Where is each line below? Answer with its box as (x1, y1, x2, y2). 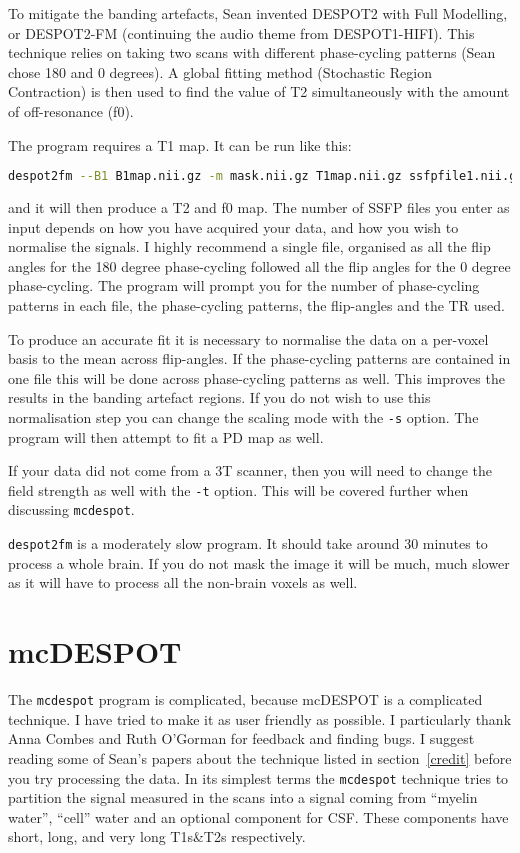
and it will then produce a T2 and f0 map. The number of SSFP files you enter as (8, 197, 510, 218)
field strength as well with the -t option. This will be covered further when (8, 479, 469, 500)
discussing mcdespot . (8, 499, 135, 520)
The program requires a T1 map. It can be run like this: (8, 134, 352, 155)
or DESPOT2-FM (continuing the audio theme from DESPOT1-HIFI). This (8, 22, 475, 43)
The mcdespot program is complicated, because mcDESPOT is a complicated (8, 689, 483, 710)
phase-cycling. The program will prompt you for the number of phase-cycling (8, 275, 480, 296)
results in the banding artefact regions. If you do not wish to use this (8, 387, 431, 408)
